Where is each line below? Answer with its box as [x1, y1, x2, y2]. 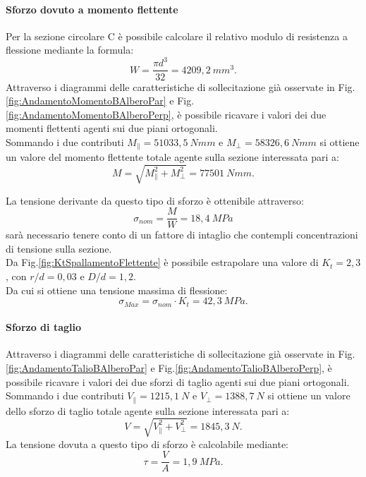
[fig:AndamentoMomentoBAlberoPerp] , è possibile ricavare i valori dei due [6, 107, 327, 121]
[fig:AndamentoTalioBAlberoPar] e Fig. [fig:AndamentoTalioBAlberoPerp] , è [6, 360, 332, 375]
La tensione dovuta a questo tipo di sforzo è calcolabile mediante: [6, 436, 289, 451]
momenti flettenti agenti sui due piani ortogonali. [6, 121, 218, 135]
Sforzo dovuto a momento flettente [6, 1, 178, 16]
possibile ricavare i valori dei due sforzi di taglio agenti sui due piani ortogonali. [6, 374, 350, 389]
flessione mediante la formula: [6, 42, 134, 57]
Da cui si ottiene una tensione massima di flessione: [6, 282, 228, 297]
